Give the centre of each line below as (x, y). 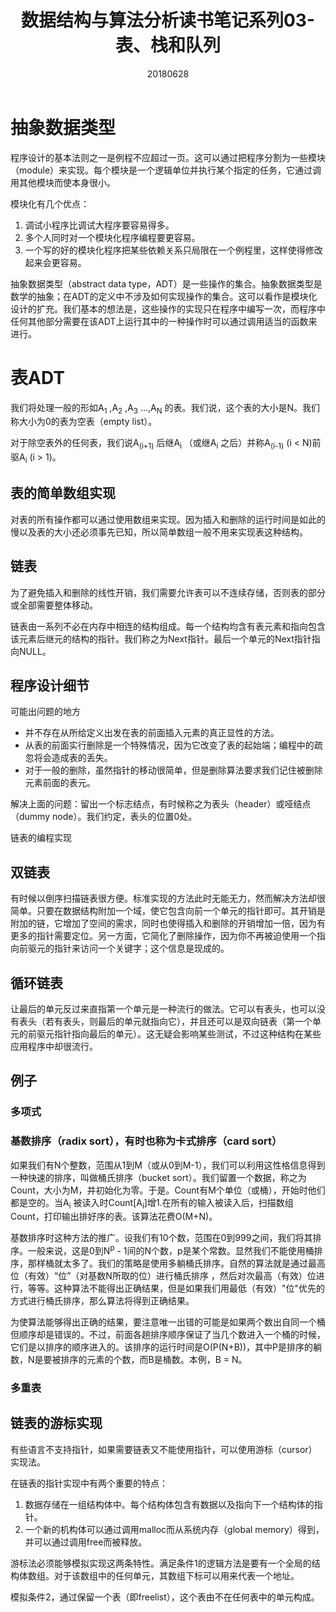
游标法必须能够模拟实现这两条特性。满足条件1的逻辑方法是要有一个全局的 (161, 1563)
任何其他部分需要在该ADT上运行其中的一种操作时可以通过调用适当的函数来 (164, 321)
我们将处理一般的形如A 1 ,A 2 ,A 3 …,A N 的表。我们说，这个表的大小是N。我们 (165, 408)
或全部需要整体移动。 (54, 605)
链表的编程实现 (41, 838)
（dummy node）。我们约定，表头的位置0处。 (104, 817)
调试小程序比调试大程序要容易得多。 (99, 225)
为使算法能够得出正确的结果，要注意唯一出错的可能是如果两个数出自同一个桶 (168, 1322)
